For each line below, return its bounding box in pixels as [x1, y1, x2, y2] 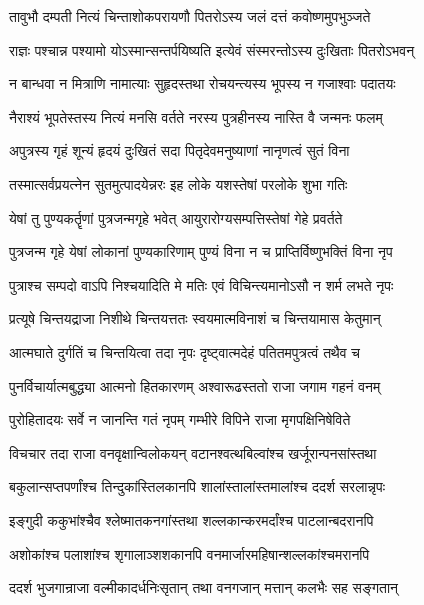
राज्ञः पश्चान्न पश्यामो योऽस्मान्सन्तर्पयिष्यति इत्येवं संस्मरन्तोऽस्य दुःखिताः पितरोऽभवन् [9, 39, 415, 60]
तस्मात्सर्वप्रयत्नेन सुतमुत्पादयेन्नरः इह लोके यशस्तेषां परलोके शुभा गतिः [9, 173, 348, 194]
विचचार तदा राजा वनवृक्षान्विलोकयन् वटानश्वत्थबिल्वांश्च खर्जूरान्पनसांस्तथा [9, 442, 377, 463]
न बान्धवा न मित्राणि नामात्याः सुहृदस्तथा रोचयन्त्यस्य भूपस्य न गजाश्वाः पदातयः [9, 73, 396, 94]
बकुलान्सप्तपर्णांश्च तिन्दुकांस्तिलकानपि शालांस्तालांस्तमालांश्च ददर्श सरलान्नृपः [9, 476, 385, 497]
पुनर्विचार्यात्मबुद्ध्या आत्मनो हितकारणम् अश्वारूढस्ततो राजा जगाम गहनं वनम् [9, 375, 381, 396]
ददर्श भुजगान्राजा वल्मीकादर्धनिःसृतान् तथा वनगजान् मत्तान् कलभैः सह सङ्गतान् [9, 577, 399, 598]
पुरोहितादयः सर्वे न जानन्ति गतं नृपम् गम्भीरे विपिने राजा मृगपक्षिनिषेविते [9, 409, 351, 430]
